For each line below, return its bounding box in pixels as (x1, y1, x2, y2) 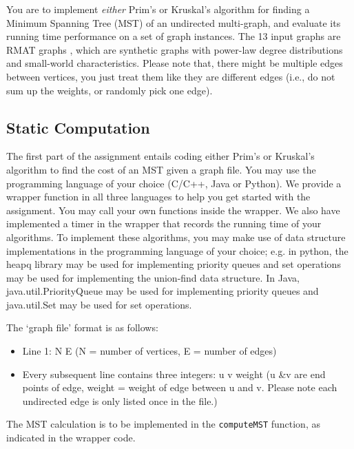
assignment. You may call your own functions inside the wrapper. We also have (6, 202, 340, 217)
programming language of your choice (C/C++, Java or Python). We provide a (6, 176, 342, 190)
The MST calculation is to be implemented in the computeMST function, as (6, 417, 320, 431)
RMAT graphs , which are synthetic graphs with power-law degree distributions (6, 42, 343, 56)
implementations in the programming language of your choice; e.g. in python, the (6, 243, 348, 258)
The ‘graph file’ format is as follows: (6, 320, 158, 335)
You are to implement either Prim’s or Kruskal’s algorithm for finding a (6, 2, 310, 16)
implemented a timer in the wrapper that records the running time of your (6, 216, 322, 231)
